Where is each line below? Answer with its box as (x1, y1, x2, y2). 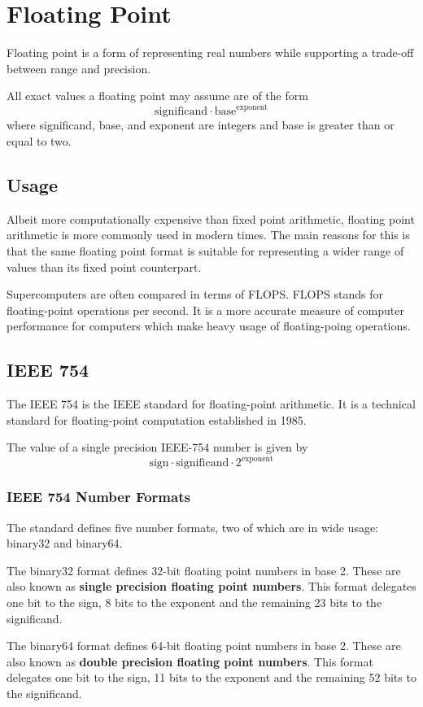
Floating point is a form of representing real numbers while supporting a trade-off (7, 44, 414, 61)
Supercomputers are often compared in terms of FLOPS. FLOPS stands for (7, 286, 383, 303)
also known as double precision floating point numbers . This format (7, 652, 373, 670)
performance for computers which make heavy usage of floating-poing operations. (7, 317, 411, 334)
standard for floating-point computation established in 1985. (7, 411, 307, 428)
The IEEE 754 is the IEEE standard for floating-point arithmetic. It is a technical (7, 395, 416, 412)
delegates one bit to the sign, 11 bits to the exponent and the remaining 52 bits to (7, 669, 416, 686)
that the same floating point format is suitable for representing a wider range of (7, 242, 404, 259)
